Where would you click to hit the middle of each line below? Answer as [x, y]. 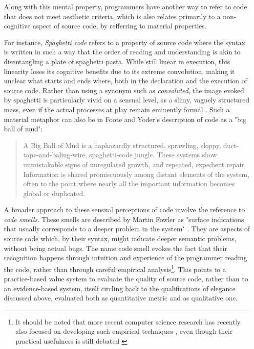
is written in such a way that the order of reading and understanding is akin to [122, 52]
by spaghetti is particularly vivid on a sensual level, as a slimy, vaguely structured [127, 100]
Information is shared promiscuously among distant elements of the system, [136, 174]
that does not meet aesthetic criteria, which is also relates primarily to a [112, 16]
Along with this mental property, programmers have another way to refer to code [126, 6]
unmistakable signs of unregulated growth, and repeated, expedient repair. [135, 164]
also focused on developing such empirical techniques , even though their [124, 331]
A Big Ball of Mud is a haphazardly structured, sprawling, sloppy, [122, 145]
